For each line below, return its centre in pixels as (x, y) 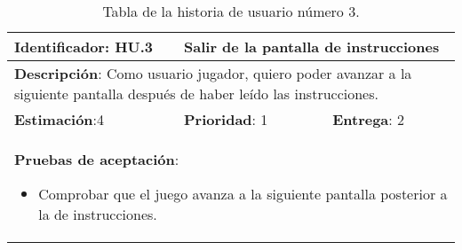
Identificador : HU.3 (84, 47)
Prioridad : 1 (226, 119)
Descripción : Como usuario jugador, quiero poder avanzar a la (213, 73)
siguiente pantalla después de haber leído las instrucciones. (196, 94)
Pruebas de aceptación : (97, 159)
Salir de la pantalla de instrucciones (312, 47)
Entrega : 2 (369, 119)
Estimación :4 (60, 119)
